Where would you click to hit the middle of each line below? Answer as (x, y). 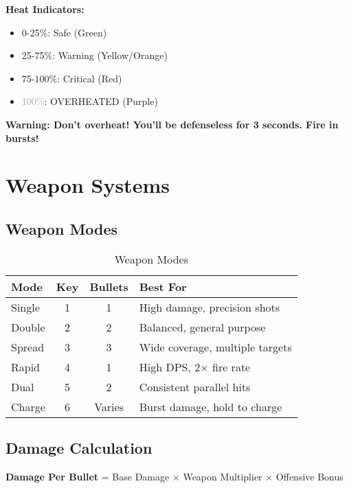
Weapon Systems (88, 185)
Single (25, 307)
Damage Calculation (79, 448)
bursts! (22, 138)
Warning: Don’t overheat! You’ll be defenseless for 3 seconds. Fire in (172, 124)
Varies (109, 406)
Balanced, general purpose (202, 327)
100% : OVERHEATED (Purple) (90, 101)
